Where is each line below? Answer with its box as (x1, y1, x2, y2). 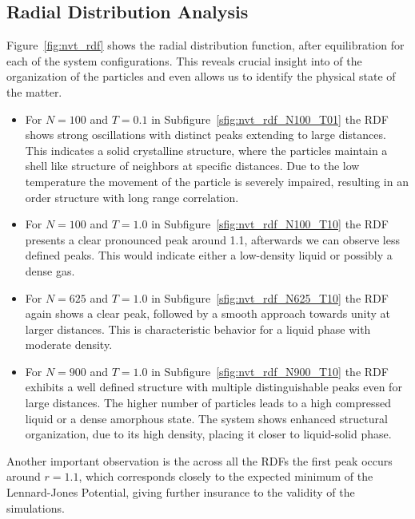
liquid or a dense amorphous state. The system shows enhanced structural (25, 410, 388, 426)
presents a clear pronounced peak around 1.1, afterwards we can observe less (25, 231, 400, 248)
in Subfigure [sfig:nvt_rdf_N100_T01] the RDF (151, 110, 389, 127)
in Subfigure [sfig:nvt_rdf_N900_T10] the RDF (151, 363, 389, 379)
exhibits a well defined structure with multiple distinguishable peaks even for (25, 378, 402, 395)
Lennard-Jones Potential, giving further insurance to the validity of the (6, 484, 355, 501)
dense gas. (25, 262, 75, 279)
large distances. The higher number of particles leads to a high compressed (25, 394, 391, 411)
